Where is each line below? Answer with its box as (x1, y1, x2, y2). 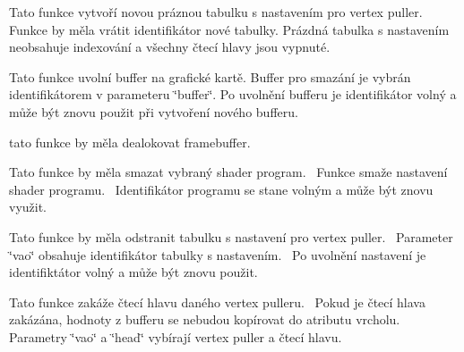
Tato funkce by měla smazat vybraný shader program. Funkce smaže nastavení (9, 163, 448, 181)
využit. (9, 197, 47, 216)
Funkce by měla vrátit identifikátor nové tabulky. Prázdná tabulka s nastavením (9, 20, 450, 38)
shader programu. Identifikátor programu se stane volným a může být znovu (9, 180, 434, 198)
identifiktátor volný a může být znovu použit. (9, 263, 258, 281)
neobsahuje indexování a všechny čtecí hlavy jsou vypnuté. (9, 38, 331, 56)
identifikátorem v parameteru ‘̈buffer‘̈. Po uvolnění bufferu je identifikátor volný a (9, 85, 457, 104)
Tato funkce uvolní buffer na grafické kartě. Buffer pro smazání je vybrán (9, 67, 411, 86)
